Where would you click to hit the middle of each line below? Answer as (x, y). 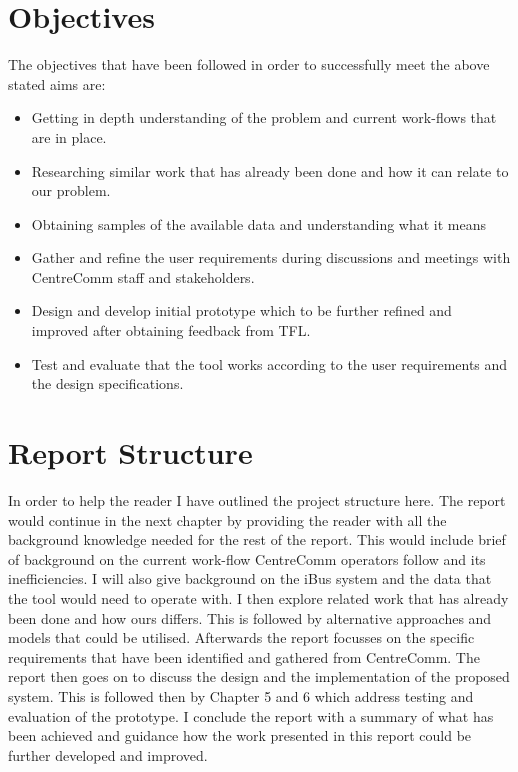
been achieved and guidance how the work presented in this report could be (240, 735)
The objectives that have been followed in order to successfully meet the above (249, 64)
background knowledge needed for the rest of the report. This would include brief (257, 539)
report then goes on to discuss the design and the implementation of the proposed (259, 676)
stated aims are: (57, 83)
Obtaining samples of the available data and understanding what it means (259, 223)
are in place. (69, 136)
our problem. (71, 190)
